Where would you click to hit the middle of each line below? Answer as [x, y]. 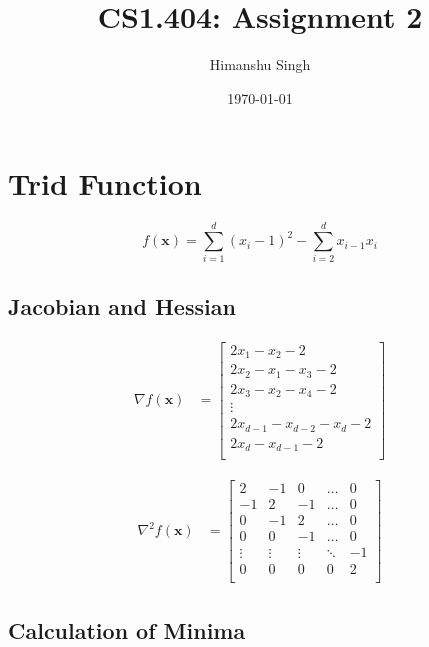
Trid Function [105, 183]
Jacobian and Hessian [122, 305]
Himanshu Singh [260, 64]
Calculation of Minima [127, 629]
